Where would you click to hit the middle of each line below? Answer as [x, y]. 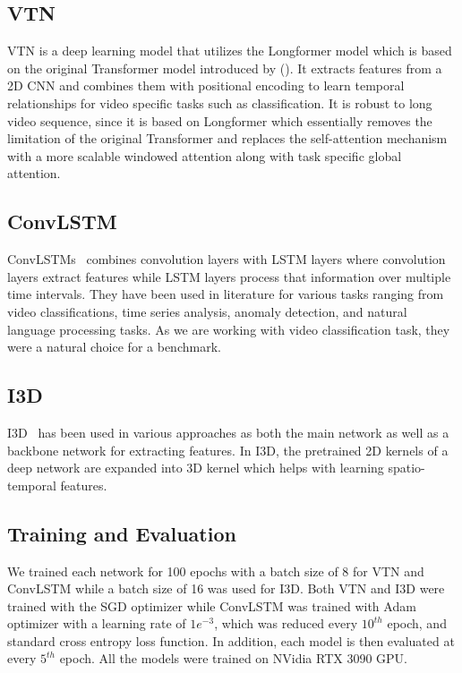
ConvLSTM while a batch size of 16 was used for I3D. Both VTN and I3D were [226, 588]
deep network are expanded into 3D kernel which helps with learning [196, 468]
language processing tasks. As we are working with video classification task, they [229, 329]
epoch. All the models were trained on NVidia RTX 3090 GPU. [233, 658]
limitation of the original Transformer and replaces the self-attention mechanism [227, 138]
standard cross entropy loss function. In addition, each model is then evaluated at [231, 640]
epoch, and [417, 623]
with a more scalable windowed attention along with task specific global [205, 155]
